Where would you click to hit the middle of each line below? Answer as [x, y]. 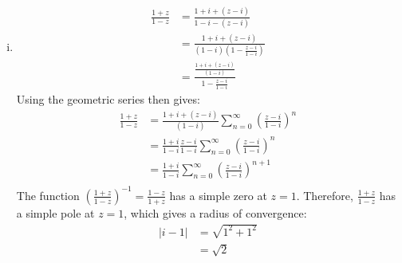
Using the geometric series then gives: [108, 99]
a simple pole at [55, 212]
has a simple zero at [218, 195]
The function [48, 195]
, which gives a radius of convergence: [215, 212]
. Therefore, [325, 195]
